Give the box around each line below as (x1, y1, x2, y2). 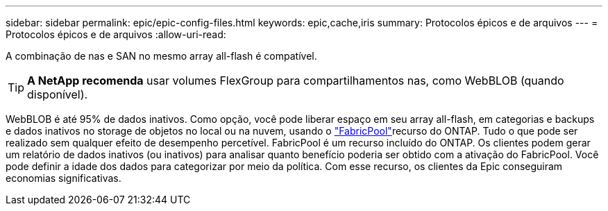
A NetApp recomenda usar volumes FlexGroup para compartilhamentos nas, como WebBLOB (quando (27, 74, 564, 87)
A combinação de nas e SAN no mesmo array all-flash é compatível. (6, 50, 317, 62)
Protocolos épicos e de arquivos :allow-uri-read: (6, 28, 226, 40)
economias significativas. (6, 172, 121, 184)
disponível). (27, 87, 88, 101)
